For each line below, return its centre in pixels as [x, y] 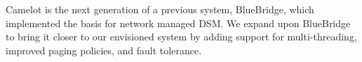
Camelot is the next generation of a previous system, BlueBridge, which [160, 9]
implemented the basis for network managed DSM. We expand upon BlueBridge [178, 23]
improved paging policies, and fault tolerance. [104, 50]
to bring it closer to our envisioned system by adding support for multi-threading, [181, 37]
